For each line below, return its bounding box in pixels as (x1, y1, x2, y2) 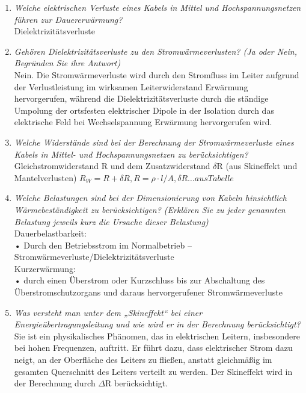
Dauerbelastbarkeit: (14, 227, 87, 240)
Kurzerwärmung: (14, 262, 76, 274)
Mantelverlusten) (14, 171, 77, 184)
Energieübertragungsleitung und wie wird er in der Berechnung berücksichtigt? (14, 318, 301, 330)
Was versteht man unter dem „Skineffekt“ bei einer (14, 306, 203, 318)
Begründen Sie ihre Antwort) (14, 57, 121, 69)
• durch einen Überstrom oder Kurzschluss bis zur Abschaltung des (14, 274, 265, 286)
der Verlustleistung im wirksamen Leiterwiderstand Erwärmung (14, 80, 248, 93)
